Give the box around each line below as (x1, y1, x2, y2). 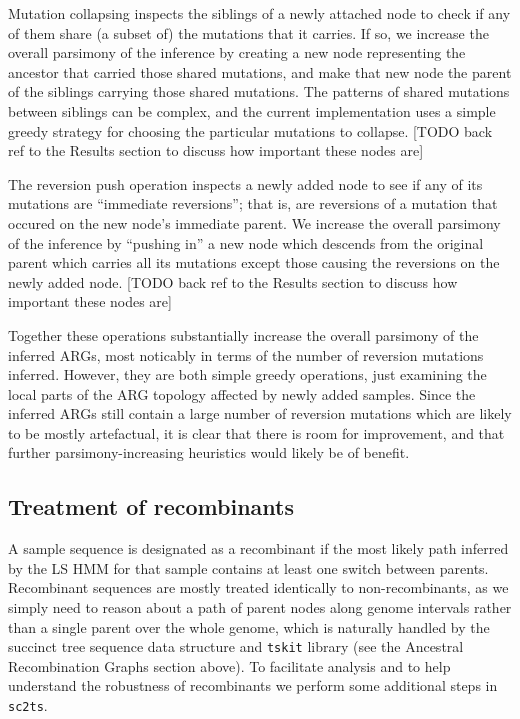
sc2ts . (8, 695, 48, 716)
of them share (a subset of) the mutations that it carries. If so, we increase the (8, 22, 489, 43)
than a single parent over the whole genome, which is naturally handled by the (8, 616, 490, 637)
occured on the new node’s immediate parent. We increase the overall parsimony (8, 212, 501, 233)
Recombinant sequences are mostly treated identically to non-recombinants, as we (8, 577, 509, 598)
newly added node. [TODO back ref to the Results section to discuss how (8, 271, 458, 292)
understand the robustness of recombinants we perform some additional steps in (8, 675, 498, 696)
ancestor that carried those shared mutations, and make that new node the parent (8, 61, 512, 82)
